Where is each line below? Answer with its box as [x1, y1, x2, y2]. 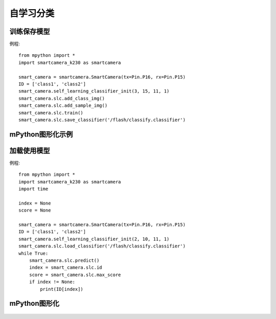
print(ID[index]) [40, 286, 84, 292]
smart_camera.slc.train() [18, 110, 84, 116]
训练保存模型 [9, 27, 50, 36]
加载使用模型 [9, 146, 50, 155]
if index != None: [29, 279, 76, 285]
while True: [18, 250, 49, 256]
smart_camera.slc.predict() [29, 257, 100, 263]
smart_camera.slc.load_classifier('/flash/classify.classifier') [18, 243, 186, 249]
